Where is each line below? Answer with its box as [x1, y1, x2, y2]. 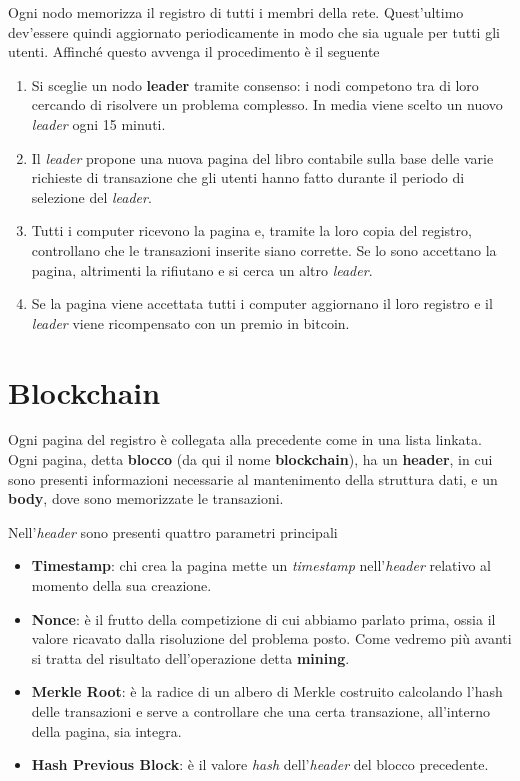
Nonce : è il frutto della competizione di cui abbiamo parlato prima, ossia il [31, 608, 496, 629]
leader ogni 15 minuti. [31, 113, 166, 134]
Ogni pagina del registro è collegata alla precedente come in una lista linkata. [8, 429, 482, 450]
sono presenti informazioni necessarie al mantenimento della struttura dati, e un [8, 468, 498, 489]
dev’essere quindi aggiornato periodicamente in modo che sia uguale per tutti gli [8, 21, 500, 42]
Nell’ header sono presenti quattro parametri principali [8, 521, 338, 542]
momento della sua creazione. [31, 575, 212, 595]
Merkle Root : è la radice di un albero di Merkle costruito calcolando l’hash [31, 681, 503, 702]
